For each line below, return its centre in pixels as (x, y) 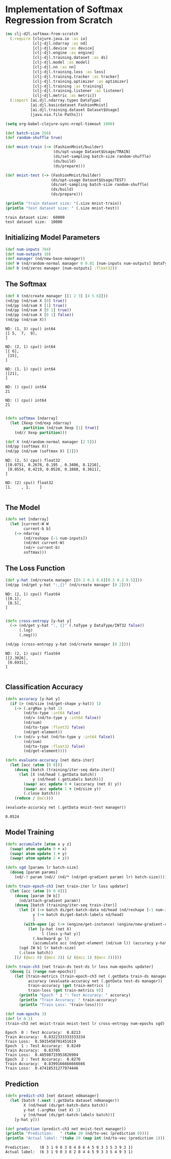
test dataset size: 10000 (34, 222)
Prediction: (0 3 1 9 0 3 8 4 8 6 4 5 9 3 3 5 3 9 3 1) (69, 1148)
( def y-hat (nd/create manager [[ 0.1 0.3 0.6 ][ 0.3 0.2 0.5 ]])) (74, 580)
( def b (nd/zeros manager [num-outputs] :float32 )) (61, 268)
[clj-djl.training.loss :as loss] (69, 72)
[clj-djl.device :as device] (63, 48)
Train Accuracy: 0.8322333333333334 (45, 1037)
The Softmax (26, 284)
